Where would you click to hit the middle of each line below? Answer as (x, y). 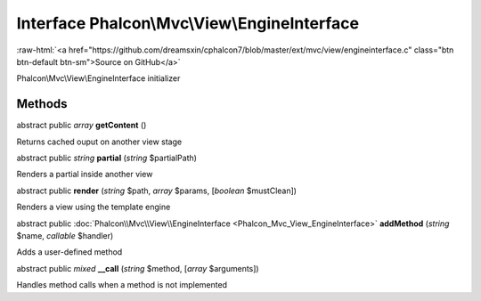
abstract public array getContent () (82, 126)
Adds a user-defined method (69, 252)
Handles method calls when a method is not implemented (122, 285)
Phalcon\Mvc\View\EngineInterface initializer (98, 78)
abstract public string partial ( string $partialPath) (107, 158)
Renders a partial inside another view (85, 175)
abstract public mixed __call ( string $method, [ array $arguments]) (138, 268)
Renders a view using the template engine (94, 207)
